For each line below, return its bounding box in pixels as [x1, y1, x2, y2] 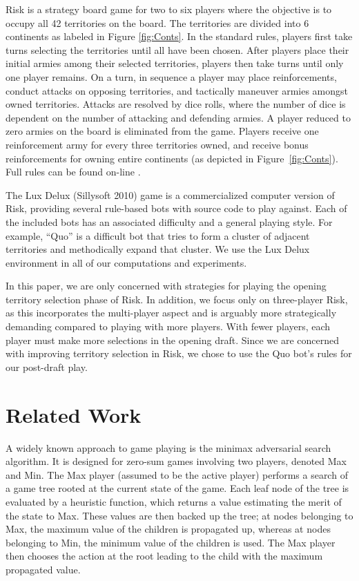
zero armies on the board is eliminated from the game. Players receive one [6, 124, 319, 138]
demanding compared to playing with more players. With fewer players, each [6, 319, 331, 334]
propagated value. [6, 562, 81, 576]
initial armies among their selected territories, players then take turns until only [6, 56, 344, 70]
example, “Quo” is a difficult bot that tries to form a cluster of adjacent [6, 228, 310, 242]
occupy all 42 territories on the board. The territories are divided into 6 [6, 15, 309, 30]
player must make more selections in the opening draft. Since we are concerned [6, 332, 339, 347]
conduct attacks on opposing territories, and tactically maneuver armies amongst [6, 83, 349, 97]
